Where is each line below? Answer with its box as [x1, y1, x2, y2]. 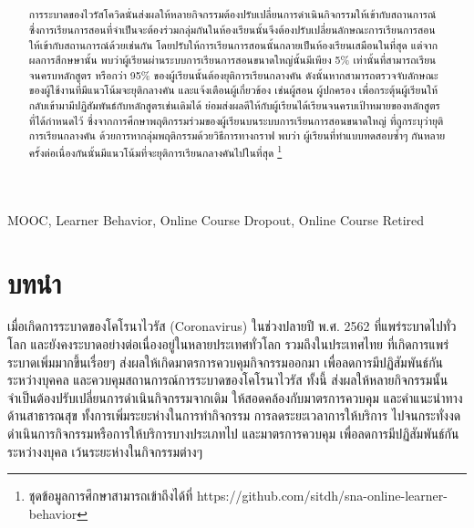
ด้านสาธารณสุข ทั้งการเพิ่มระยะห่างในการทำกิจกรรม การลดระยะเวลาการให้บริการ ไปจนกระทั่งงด [7, 406, 461, 425]
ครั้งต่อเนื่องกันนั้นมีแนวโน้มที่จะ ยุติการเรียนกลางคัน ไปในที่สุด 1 [28, 142, 283, 160]
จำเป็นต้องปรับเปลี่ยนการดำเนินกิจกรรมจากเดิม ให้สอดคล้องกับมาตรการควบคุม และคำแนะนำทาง [7, 388, 463, 407]
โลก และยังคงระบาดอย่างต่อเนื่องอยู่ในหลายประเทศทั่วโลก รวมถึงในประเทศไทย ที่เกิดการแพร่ [7, 335, 449, 354]
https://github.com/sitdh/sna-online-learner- [196, 486, 448, 505]
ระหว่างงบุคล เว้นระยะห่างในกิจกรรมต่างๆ [7, 441, 203, 461]
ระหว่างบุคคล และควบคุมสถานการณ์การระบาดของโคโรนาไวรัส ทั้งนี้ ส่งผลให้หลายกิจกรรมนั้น [7, 370, 448, 389]
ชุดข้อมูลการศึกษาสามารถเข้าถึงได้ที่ [28, 486, 193, 505]
